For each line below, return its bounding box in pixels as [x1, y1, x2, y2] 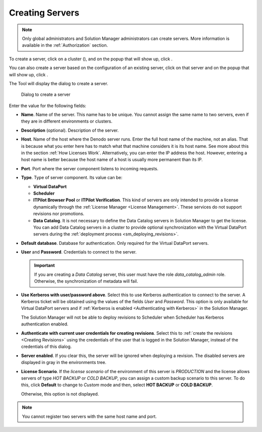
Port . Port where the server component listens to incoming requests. [21, 165, 159, 171]
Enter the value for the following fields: [9, 103, 87, 108]
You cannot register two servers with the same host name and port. [22, 414, 157, 419]
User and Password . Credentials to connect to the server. [21, 249, 137, 255]
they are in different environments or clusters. [21, 118, 113, 124]
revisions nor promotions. [33, 211, 84, 216]
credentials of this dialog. [21, 343, 72, 350]
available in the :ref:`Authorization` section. [22, 42, 108, 48]
